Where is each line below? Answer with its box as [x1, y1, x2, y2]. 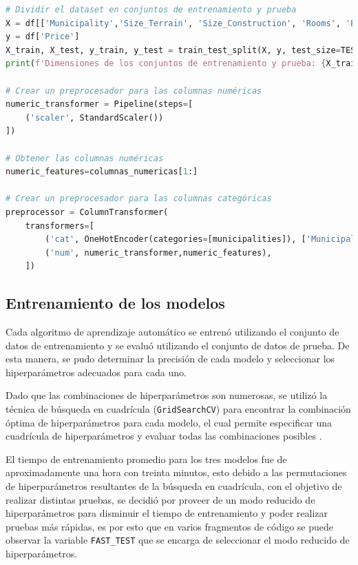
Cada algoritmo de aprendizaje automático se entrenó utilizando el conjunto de [6, 325, 339, 339]
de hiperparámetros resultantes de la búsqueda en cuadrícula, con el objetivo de [6, 479, 342, 493]
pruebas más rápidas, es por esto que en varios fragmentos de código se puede [6, 519, 333, 533]
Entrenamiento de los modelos [6, 292, 225, 314]
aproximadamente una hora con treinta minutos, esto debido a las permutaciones [6, 465, 347, 480]
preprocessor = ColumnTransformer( [6, 207, 169, 217]
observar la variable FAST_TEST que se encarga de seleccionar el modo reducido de [6, 533, 350, 547]
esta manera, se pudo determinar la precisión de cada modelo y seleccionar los [6, 351, 335, 366]
